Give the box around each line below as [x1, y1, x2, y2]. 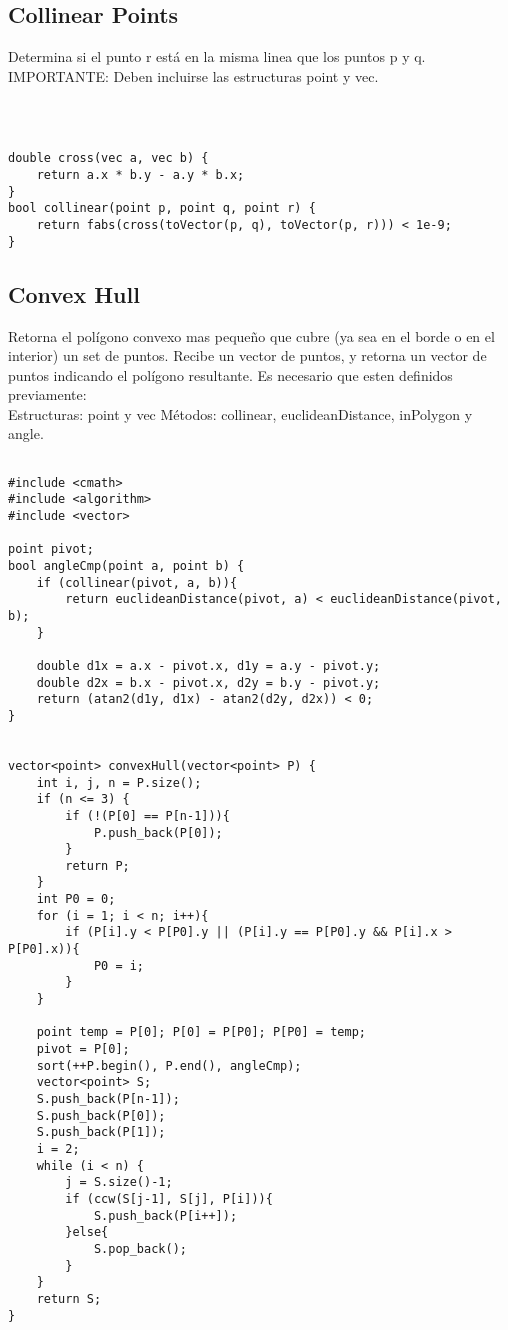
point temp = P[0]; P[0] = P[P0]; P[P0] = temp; [36, 1025, 366, 1040]
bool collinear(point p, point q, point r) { [8, 201, 316, 216]
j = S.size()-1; [65, 1175, 173, 1190]
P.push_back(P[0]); [93, 825, 223, 840]
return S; [36, 1291, 102, 1306]
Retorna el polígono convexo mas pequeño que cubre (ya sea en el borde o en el [8, 325, 495, 346]
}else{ [65, 1225, 109, 1240]
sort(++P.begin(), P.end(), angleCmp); [36, 1058, 302, 1073]
